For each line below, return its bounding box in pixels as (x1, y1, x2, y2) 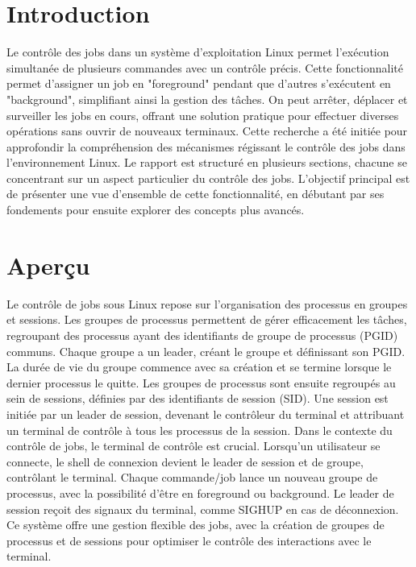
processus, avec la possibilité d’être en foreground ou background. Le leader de (6, 484, 394, 501)
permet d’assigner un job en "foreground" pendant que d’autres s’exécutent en (6, 75, 391, 92)
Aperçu (6, 248, 90, 281)
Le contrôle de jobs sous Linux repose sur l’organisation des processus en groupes (6, 295, 408, 312)
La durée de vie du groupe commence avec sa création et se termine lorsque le (6, 358, 392, 375)
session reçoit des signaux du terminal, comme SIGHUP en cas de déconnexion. (6, 500, 399, 517)
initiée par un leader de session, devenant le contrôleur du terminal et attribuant (6, 405, 405, 422)
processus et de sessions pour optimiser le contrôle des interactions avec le (6, 532, 372, 548)
